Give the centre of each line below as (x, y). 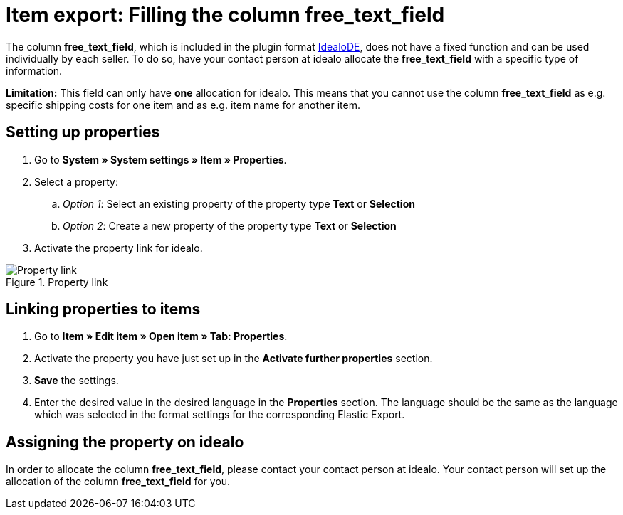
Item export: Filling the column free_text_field (225, 15)
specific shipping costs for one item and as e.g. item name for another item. (183, 105)
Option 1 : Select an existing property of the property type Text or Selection (239, 203)
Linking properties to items (103, 309)
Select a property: (76, 181)
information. (34, 70)
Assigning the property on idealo (125, 442)
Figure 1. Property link (57, 282)
